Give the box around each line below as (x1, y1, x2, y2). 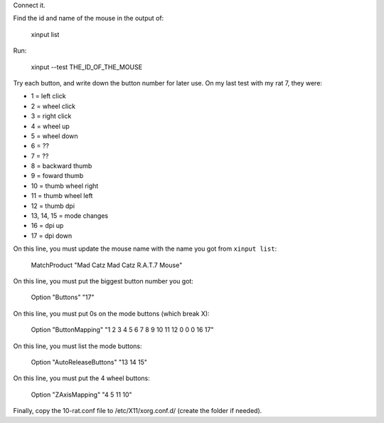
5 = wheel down (31, 132, 78, 140)
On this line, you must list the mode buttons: (13, 342, 142, 350)
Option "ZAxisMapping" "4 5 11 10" (31, 390, 132, 399)
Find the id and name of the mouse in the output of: (13, 14, 164, 23)
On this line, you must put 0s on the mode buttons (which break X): (13, 309, 210, 318)
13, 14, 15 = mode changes (31, 211, 109, 220)
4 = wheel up (31, 122, 70, 130)
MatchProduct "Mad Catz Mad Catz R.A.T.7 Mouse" (31, 261, 183, 269)
